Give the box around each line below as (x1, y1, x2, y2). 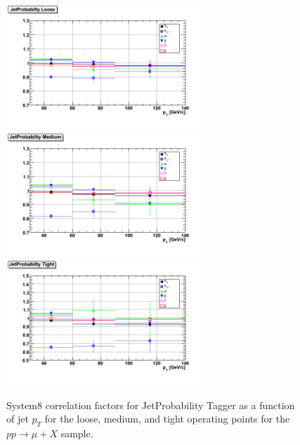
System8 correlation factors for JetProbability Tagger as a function (6, 397, 295, 412)
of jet (6, 411, 29, 426)
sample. (60, 425, 93, 440)
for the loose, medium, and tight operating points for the (44, 411, 290, 426)
